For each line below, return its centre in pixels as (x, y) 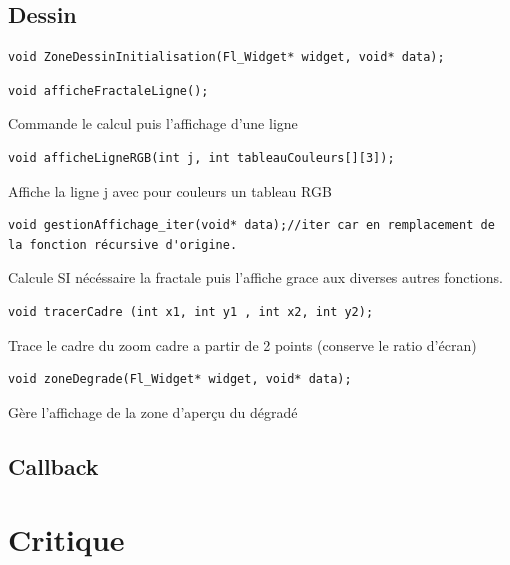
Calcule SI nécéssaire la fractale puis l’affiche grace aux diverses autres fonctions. (255, 277)
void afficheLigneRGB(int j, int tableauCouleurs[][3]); (201, 157)
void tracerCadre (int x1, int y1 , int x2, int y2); (191, 311)
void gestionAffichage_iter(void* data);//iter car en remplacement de (251, 225)
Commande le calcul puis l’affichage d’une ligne (153, 123)
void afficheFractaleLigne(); (108, 90)
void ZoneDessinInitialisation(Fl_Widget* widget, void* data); (226, 57)
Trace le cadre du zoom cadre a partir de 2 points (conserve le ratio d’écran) (242, 344)
